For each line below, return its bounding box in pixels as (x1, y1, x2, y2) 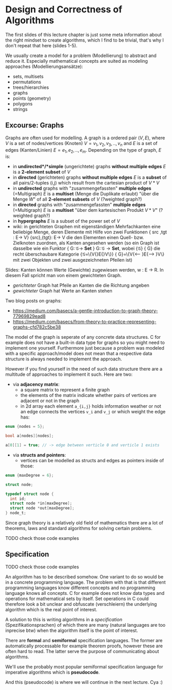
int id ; (10, 496, 27, 501)
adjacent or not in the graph (20, 397, 80, 404)
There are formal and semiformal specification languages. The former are (5, 637, 163, 643)
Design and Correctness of (5, 4, 122, 15)
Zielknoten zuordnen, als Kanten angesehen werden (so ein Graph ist (12, 240, 160, 246)
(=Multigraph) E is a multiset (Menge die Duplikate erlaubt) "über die (12, 191, 159, 197)
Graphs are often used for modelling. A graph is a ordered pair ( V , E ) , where (5, 135, 165, 141)
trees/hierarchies (12, 84, 49, 90)
